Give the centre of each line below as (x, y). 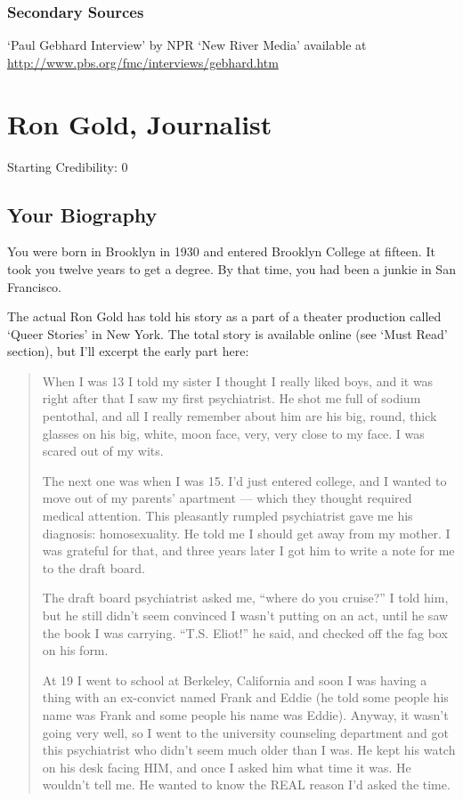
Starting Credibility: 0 (68, 166)
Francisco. (34, 286)
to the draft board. (94, 567)
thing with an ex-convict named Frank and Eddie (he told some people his (245, 697)
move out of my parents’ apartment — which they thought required (227, 498)
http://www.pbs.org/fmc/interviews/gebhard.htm (143, 62)
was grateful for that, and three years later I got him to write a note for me (248, 550)
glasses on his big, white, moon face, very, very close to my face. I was (233, 433)
